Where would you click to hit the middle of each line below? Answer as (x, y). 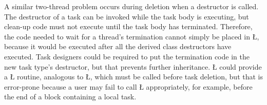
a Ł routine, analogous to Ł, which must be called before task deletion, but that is (133, 77)
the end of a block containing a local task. (70, 97)
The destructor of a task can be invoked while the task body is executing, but (127, 16)
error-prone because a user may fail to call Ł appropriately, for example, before (128, 86)
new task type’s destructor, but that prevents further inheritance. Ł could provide (133, 66)
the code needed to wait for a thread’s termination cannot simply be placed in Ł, (132, 36)
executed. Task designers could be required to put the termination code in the (127, 56)
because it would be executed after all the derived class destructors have (118, 46)
